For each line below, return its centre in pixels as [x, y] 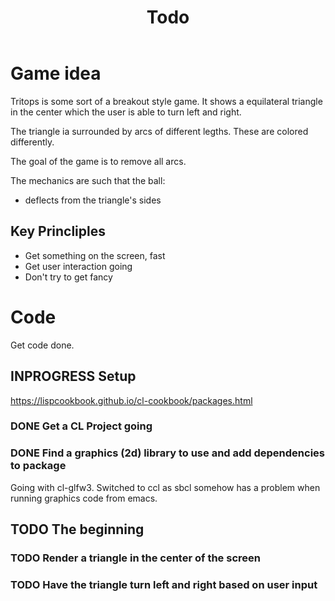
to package [38, 466]
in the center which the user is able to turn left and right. [126, 112]
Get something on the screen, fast [95, 255]
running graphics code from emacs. [84, 498]
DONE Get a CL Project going [81, 426]
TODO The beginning [77, 529]
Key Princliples [58, 231]
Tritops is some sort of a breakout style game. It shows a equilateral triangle [166, 101]
